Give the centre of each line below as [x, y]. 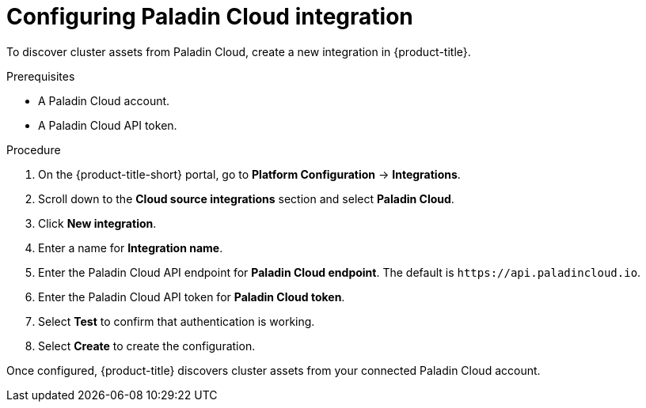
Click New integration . [97, 223]
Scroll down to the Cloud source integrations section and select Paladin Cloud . [246, 198]
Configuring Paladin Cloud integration [210, 17]
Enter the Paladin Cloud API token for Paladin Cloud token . [192, 297]
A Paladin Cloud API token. [108, 125]
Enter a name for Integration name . [131, 247]
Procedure [34, 149]
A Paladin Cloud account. [104, 100]
